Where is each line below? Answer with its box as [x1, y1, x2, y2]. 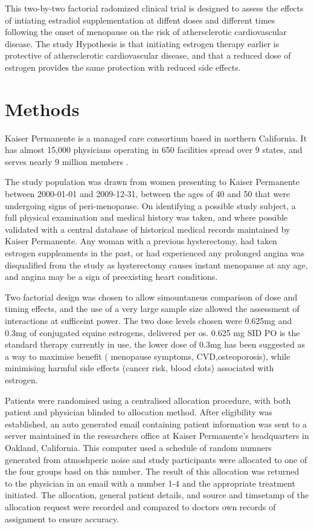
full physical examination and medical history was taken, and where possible [5, 211, 288, 224]
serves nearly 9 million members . [5, 155, 129, 167]
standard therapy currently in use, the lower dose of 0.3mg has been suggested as [5, 338, 305, 351]
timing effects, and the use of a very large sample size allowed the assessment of [5, 302, 300, 315]
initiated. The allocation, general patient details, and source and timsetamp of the [5, 488, 309, 501]
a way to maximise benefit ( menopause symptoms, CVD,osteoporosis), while [5, 349, 290, 362]
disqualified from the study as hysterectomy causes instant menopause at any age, [5, 258, 308, 271]
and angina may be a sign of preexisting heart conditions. [5, 270, 218, 283]
